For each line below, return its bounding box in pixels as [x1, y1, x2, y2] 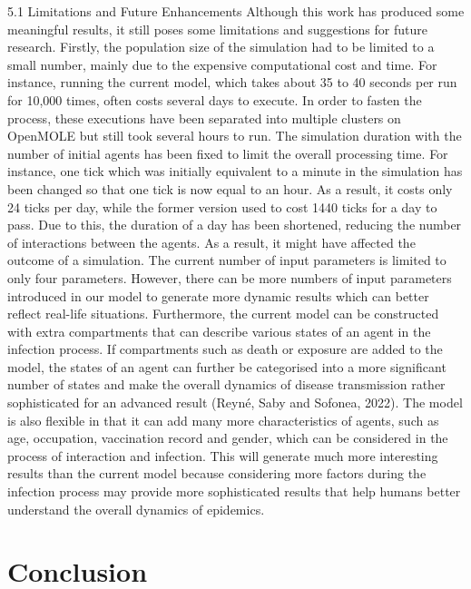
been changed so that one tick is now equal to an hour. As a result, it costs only [7, 179, 453, 198]
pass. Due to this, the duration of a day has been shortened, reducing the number [7, 215, 462, 234]
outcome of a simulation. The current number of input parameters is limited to [7, 250, 446, 270]
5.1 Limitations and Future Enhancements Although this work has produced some [7, 2, 465, 20]
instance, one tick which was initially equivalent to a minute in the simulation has [7, 162, 463, 181]
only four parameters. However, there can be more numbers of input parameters [7, 268, 452, 287]
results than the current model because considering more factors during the [7, 464, 427, 483]
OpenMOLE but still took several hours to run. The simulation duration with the [7, 126, 462, 145]
